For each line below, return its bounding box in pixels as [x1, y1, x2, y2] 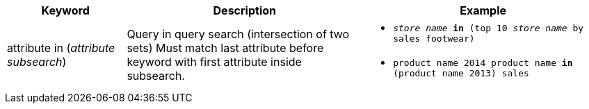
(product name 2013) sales [393, 68, 529, 78]
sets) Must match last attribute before [127, 41, 324, 55]
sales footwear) [393, 33, 475, 44]
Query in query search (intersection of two [127, 27, 350, 41]
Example [460, 3, 506, 17]
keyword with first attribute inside [127, 55, 302, 69]
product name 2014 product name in [393, 58, 573, 68]
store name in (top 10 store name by [393, 23, 584, 33]
